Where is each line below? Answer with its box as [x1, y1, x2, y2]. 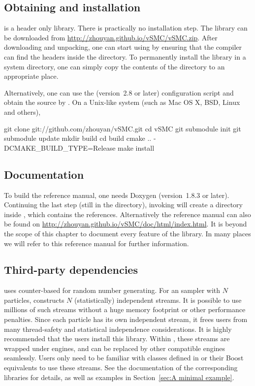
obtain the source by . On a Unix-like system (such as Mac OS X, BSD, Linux [4, 97, 240, 107]
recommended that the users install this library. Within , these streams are [4, 333, 230, 344]
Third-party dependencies [4, 262, 138, 277]
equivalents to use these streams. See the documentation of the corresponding [4, 362, 238, 373]
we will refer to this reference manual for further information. [4, 238, 189, 248]
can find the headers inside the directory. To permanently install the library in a [4, 51, 246, 62]
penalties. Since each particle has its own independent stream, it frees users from [4, 314, 248, 324]
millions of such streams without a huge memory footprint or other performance [4, 304, 246, 315]
